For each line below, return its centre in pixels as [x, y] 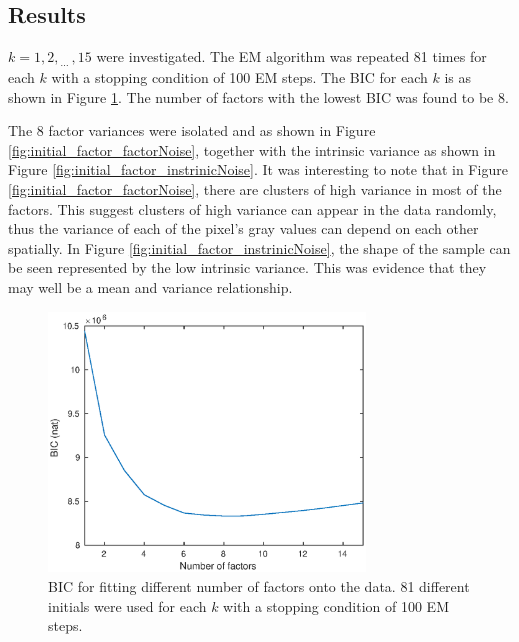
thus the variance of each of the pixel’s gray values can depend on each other [243, 228]
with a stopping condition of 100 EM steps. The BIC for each [239, 77]
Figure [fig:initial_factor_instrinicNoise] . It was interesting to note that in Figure [258, 169]
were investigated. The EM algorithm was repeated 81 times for [291, 56]
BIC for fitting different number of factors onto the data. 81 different [259, 585]
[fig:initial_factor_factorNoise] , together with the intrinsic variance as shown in [252, 149]
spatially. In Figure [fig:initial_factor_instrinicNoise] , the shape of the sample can [259, 247]
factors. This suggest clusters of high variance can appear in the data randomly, [252, 208]
